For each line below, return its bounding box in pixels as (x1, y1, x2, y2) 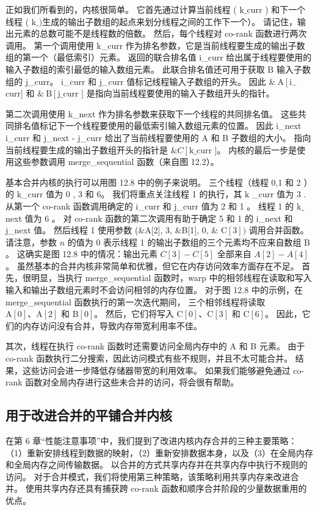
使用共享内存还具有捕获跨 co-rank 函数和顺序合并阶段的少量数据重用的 (25, 482, 307, 495)
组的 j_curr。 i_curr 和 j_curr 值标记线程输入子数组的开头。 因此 (5, 75, 266, 87)
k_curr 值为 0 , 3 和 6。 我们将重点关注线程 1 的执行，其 (16, 188, 242, 200)
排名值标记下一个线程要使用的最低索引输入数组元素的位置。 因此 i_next (13, 119, 302, 132)
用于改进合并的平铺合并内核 (5, 406, 172, 424)
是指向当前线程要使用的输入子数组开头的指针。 (86, 87, 275, 100)
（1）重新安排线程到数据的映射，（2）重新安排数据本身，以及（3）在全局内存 (5, 446, 313, 459)
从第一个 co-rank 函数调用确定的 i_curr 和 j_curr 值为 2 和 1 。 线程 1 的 (5, 199, 294, 212)
